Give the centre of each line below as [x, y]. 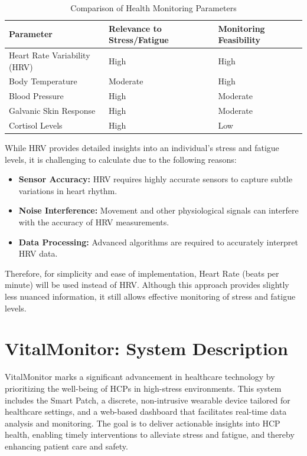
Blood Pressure [36, 96]
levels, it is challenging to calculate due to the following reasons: [121, 159]
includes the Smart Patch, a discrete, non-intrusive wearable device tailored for [148, 400]
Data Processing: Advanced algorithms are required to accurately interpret [158, 242]
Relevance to [135, 28]
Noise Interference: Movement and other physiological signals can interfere [159, 210]
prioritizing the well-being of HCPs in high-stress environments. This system [143, 388]
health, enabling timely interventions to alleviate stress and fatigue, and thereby [150, 434]
